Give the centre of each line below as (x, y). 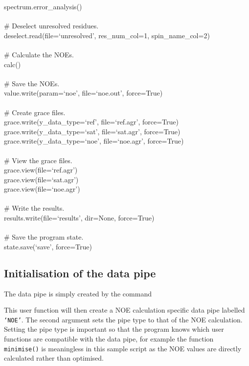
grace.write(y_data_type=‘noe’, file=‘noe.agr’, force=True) (94, 141)
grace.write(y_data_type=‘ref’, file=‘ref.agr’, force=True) (91, 122)
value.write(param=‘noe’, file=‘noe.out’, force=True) (83, 93)
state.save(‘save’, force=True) (48, 246)
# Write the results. (34, 208)
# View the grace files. (38, 160)
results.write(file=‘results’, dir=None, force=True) (79, 218)
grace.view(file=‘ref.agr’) (41, 170)
